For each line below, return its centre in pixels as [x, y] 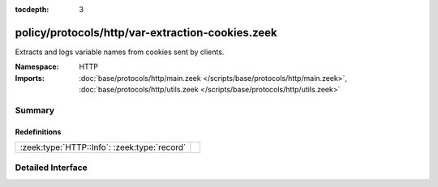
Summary [35, 110]
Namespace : [37, 67]
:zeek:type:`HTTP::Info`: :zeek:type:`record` [103, 147]
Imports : [30, 78]
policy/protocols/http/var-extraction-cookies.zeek [146, 32]
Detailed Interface [52, 168]
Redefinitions [38, 132]
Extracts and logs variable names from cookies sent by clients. [120, 52]
